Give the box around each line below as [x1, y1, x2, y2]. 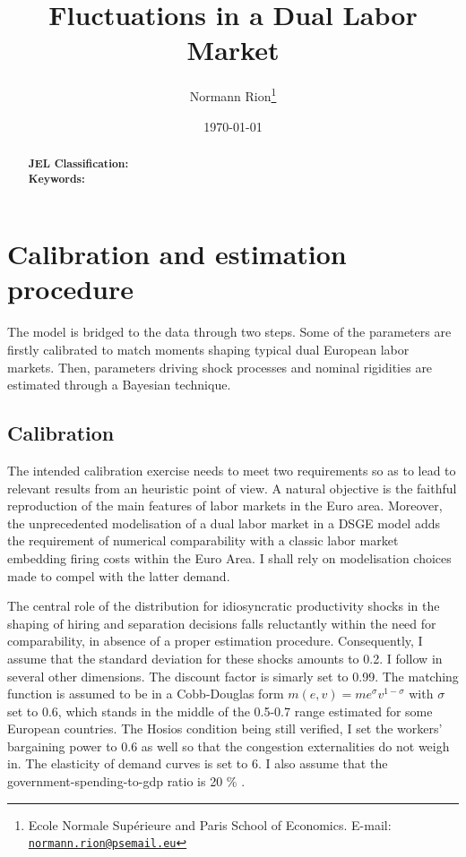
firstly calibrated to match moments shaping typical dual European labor [7, 339, 410, 358]
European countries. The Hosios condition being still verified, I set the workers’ [7, 719, 443, 738]
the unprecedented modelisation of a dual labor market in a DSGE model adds [7, 513, 441, 532]
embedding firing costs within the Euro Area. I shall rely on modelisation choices [7, 548, 452, 567]
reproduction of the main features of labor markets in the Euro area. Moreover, [7, 496, 443, 515]
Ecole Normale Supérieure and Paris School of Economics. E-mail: [28, 815, 392, 834]
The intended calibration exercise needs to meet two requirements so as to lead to [7, 460, 456, 479]
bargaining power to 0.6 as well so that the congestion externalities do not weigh [7, 736, 450, 755]
